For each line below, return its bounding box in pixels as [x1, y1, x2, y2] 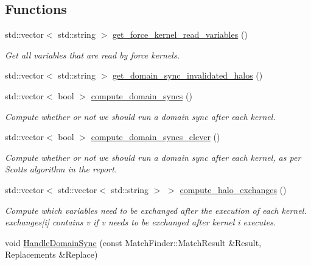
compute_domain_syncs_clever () [91, 130, 220, 143]
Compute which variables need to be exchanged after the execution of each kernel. [5, 203, 307, 216]
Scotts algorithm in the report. [5, 163, 117, 175]
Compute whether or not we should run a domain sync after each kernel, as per [5, 150, 301, 163]
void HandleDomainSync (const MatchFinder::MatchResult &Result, [5, 236, 262, 249]
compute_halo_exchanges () [180, 183, 287, 196]
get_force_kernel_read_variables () [112, 28, 248, 41]
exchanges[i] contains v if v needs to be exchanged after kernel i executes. [5, 216, 276, 228]
